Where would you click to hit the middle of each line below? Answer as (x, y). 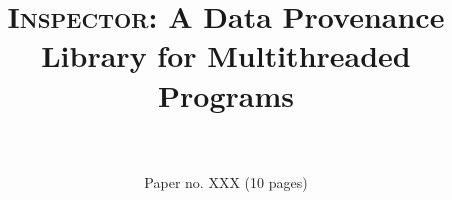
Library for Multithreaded (226, 55)
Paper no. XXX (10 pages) (226, 181)
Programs (226, 94)
